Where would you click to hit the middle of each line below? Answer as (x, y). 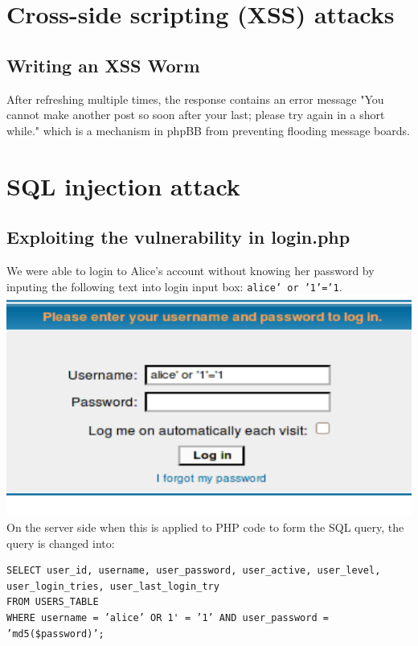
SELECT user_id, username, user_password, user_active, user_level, (194, 571)
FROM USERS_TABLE (53, 602)
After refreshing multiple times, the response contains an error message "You (195, 99)
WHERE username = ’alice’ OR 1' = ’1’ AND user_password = (168, 618)
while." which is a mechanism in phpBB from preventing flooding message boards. (208, 130)
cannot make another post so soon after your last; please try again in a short (196, 115)
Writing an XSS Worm (103, 65)
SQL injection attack (123, 185)
